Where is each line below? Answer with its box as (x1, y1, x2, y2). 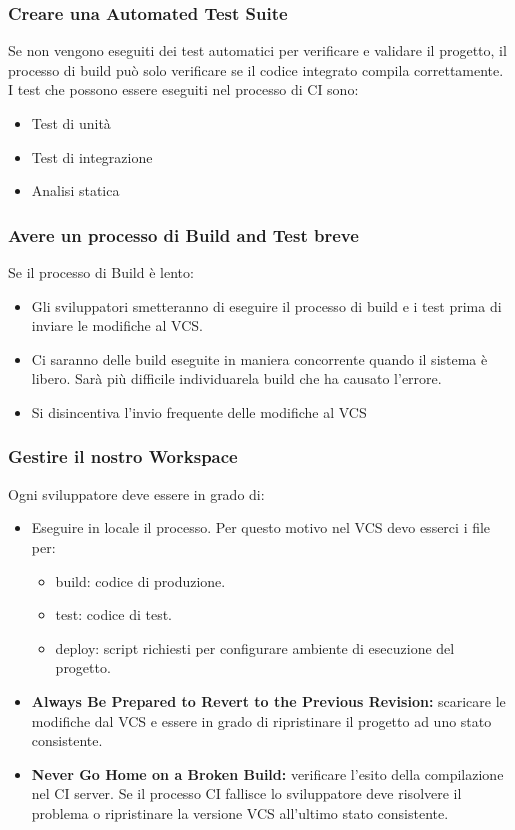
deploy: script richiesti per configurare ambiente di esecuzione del (55, 637, 455, 658)
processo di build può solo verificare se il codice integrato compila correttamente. (8, 59, 504, 80)
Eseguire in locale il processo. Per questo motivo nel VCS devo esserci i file (31, 517, 491, 538)
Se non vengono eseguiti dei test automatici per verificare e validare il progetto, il (8, 40, 507, 61)
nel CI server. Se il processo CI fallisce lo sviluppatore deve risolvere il (31, 783, 462, 804)
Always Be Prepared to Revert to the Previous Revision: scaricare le (31, 690, 506, 711)
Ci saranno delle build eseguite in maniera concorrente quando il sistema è (31, 348, 488, 369)
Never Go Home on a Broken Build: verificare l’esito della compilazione (31, 763, 504, 784)
